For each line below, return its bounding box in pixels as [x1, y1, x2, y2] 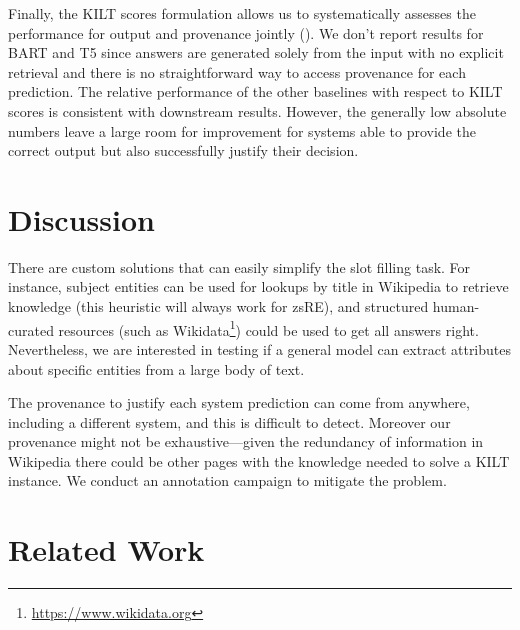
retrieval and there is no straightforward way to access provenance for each [8, 61, 466, 82]
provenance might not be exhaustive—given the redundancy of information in [8, 431, 484, 452]
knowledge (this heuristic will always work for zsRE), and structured [8, 296, 429, 317]
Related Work [8, 529, 205, 570]
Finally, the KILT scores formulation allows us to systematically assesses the [8, 3, 476, 23]
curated [8, 319, 54, 340]
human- [432, 296, 480, 317]
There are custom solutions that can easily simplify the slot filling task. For [8, 256, 471, 277]
